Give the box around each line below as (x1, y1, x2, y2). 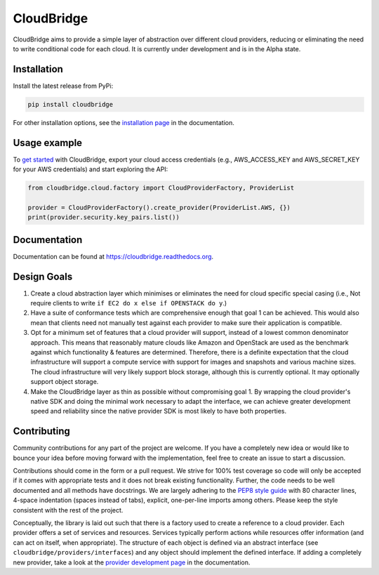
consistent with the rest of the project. (13, 505, 124, 514)
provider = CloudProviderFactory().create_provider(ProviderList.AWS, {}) (27, 204, 291, 211)
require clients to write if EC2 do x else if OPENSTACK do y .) (30, 299, 227, 308)
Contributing (13, 425, 70, 437)
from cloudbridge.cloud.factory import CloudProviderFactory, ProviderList (27, 184, 295, 192)
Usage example (13, 137, 83, 149)
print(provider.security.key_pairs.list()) (27, 213, 180, 221)
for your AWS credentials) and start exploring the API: (13, 165, 168, 173)
